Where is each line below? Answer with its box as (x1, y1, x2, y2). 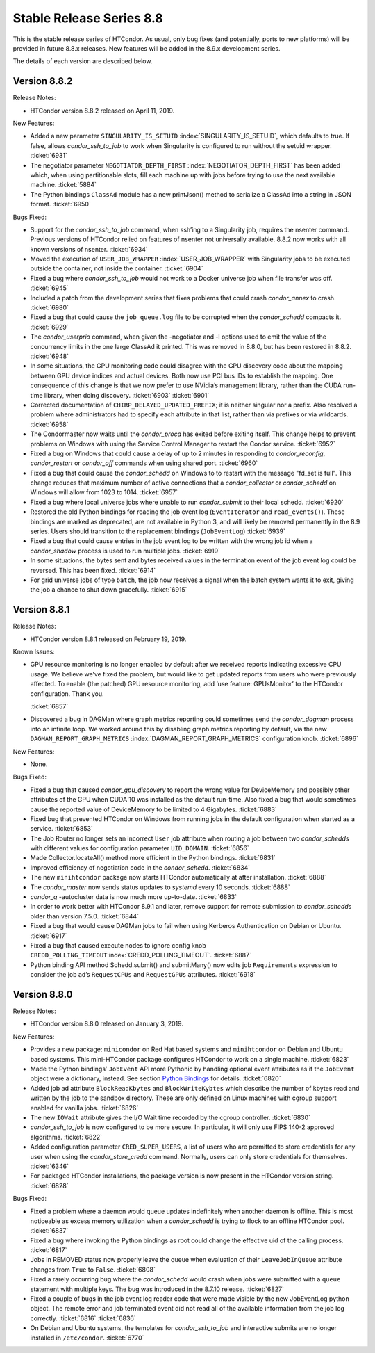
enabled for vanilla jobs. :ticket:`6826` (30, 1103, 139, 1112)
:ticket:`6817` (30, 1246, 67, 1254)
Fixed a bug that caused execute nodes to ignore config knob (30, 941, 206, 949)
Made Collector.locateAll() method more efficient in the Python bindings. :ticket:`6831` (30, 854, 276, 862)
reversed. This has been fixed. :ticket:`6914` (30, 566, 156, 574)
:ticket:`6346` (30, 1162, 69, 1170)
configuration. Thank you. (30, 689, 104, 698)
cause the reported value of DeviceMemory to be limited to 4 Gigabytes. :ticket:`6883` (30, 805, 277, 813)
